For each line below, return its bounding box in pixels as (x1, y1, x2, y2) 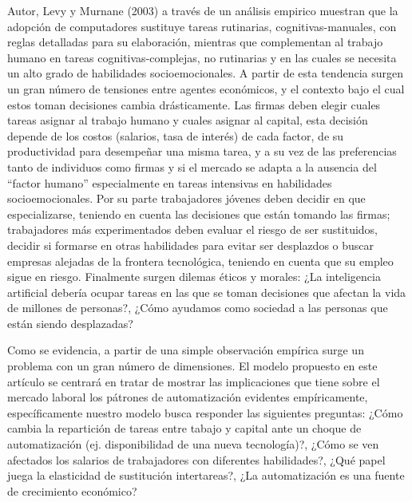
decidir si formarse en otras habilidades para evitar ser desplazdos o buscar (7, 236, 374, 253)
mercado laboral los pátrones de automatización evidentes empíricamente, (7, 389, 368, 405)
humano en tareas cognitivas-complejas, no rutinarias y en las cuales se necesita (7, 49, 397, 65)
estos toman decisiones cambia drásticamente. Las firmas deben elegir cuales (7, 96, 381, 113)
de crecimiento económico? (7, 482, 137, 499)
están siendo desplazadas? (7, 314, 133, 331)
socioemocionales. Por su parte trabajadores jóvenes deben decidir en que (7, 190, 366, 207)
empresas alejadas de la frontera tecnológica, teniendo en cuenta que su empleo (7, 252, 394, 269)
